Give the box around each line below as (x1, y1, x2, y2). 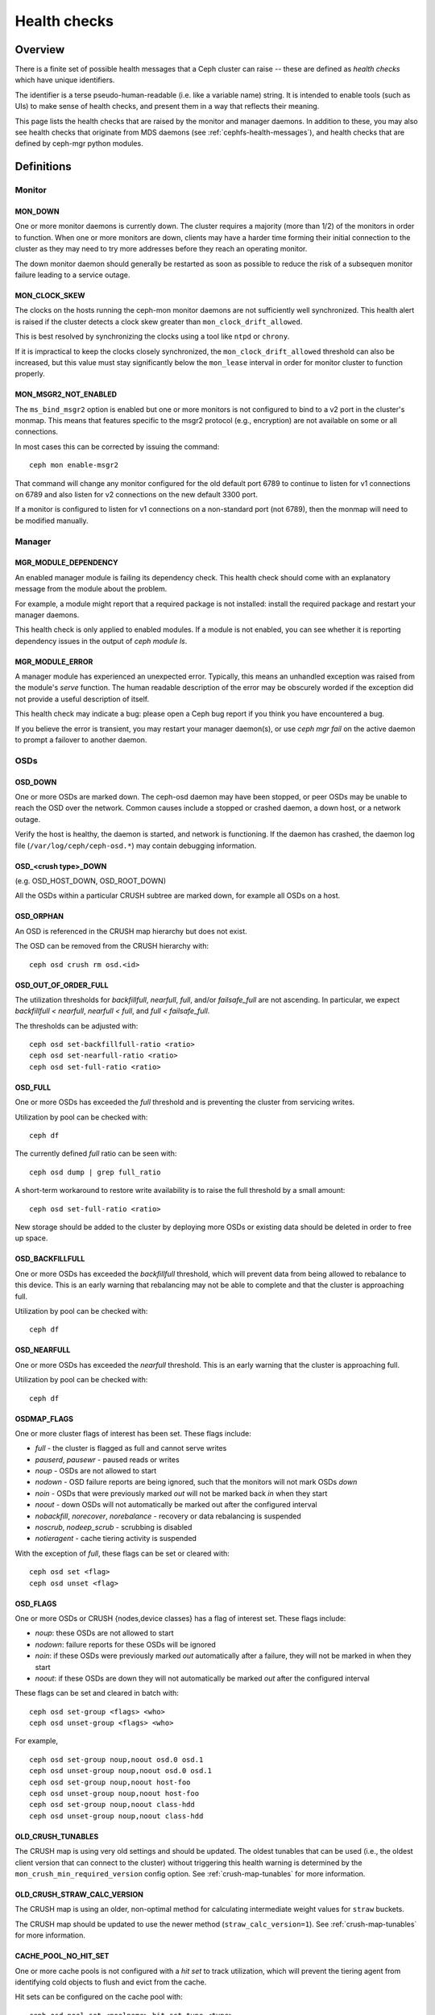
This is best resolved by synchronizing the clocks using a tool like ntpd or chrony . (14, 331, 290, 342)
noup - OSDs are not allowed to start (35, 1466, 157, 1476)
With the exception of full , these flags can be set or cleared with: (14, 1548, 230, 1558)
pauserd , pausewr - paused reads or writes (35, 1455, 180, 1465)
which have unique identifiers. (14, 75, 115, 85)
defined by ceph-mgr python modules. (14, 139, 144, 148)
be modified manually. (14, 516, 89, 526)
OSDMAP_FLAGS (14, 1414, 74, 1423)
